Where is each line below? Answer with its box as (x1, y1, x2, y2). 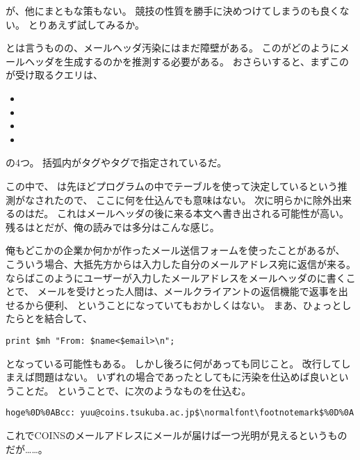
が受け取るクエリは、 (6, 68, 103, 82)
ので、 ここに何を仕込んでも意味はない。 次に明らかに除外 (63, 192, 333, 207)
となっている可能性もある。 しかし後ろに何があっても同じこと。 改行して (6, 356, 341, 370)
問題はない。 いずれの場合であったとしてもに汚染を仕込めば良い (34, 370, 329, 384)
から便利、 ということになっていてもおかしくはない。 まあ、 (24, 297, 303, 312)
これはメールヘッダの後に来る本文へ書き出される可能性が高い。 (56, 206, 349, 221)
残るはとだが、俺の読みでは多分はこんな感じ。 (6, 219, 220, 234)
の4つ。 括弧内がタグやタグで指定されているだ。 (6, 155, 227, 170)
